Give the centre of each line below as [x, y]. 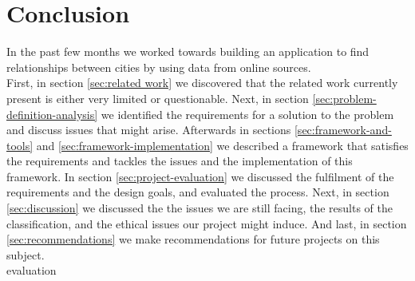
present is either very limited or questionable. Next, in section [158, 98]
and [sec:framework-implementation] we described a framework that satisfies [222, 145]
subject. [26, 254]
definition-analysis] [52, 114]
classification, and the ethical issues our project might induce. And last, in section [207, 223]
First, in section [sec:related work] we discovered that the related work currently [202, 83]
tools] [20, 145]
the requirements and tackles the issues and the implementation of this [180, 161]
